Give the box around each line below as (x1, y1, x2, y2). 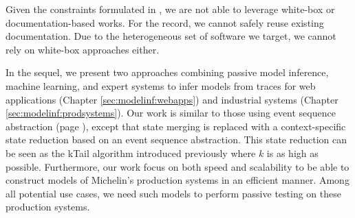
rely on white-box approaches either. (6, 42, 160, 56)
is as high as (266, 145, 319, 160)
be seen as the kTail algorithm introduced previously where (6, 145, 256, 160)
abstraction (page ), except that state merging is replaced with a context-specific (6, 119, 346, 133)
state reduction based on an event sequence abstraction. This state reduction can (6, 132, 347, 147)
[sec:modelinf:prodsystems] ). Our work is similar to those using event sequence (6, 106, 336, 120)
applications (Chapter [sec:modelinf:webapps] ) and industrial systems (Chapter (6, 92, 338, 106)
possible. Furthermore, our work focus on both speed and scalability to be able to (6, 159, 349, 173)
